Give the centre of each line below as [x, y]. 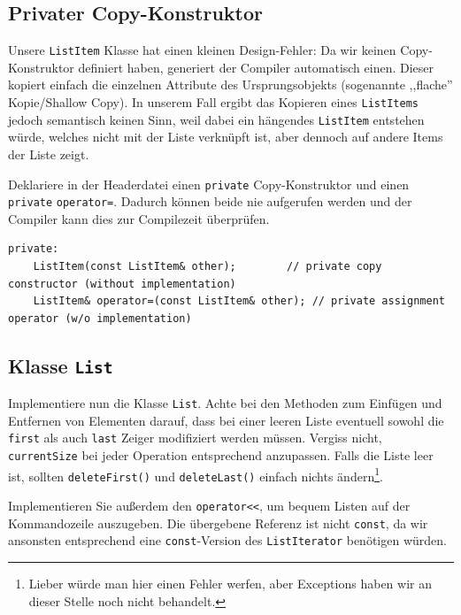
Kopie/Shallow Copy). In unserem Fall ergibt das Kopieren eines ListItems [213, 102]
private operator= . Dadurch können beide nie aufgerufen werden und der [210, 201]
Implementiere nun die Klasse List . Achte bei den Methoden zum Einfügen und [225, 403]
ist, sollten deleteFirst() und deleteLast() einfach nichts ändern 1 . [196, 474]
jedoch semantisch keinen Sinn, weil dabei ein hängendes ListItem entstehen [216, 119]
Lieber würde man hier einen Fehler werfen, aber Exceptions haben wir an [230, 584]
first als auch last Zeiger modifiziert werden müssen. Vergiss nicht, [195, 438]
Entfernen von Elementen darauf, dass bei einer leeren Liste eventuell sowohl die [226, 420]
